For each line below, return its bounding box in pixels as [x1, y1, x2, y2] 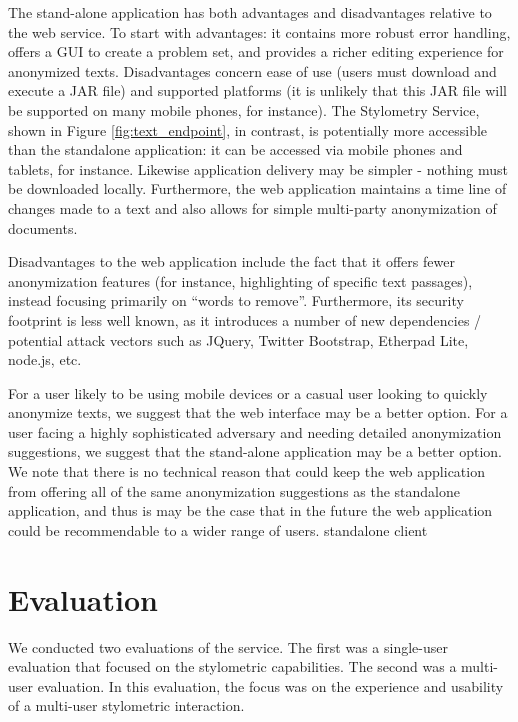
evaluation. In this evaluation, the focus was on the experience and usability [37, 675, 504, 696]
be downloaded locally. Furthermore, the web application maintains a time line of [8, 178, 507, 199]
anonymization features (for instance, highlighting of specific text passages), [8, 270, 473, 291]
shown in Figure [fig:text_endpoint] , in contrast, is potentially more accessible [8, 119, 488, 140]
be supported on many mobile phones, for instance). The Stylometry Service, [8, 99, 480, 120]
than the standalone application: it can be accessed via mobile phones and [8, 139, 463, 160]
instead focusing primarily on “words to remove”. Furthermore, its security [8, 290, 464, 311]
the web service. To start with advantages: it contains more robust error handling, [8, 21, 511, 42]
